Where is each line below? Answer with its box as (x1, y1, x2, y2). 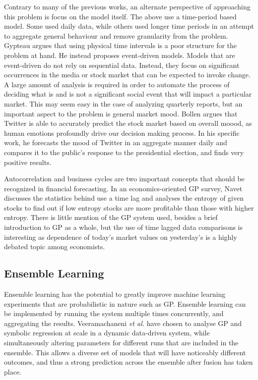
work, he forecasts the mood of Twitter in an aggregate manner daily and (4, 137, 227, 148)
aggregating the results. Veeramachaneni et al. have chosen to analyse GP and (4, 318, 242, 328)
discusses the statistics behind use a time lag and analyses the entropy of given (4, 193, 244, 203)
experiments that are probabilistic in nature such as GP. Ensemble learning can (4, 298, 246, 309)
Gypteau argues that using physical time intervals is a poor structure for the (4, 40, 237, 51)
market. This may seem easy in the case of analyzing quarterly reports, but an (4, 98, 243, 109)
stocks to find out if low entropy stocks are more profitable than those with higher (4, 202, 254, 213)
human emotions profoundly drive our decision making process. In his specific (4, 127, 240, 138)
